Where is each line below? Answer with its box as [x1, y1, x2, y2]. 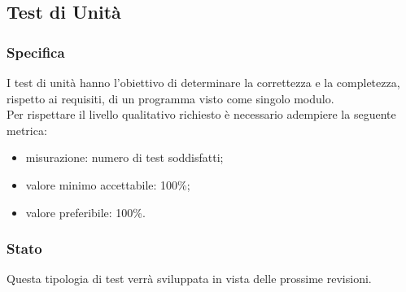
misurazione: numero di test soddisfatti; [25, 149, 224, 166]
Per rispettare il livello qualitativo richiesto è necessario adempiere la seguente [7, 106, 396, 123]
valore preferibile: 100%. [25, 203, 146, 220]
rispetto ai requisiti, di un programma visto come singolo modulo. [7, 89, 334, 107]
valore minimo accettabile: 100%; [25, 176, 190, 193]
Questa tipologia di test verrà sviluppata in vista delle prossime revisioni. [7, 270, 372, 287]
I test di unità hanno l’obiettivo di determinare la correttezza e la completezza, [7, 74, 400, 90]
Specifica [7, 41, 65, 62]
